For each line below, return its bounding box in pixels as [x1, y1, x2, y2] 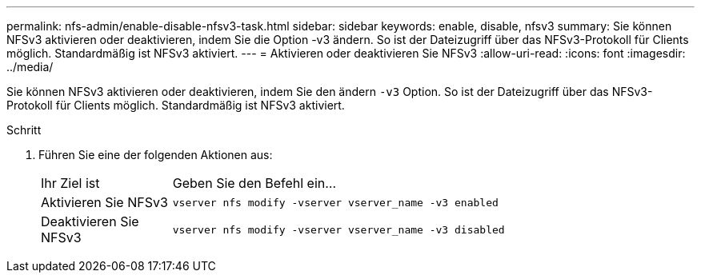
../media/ [6, 60, 54, 74]
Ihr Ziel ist [41, 175, 100, 191]
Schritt [6, 123, 42, 137]
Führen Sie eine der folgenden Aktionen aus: [38, 148, 273, 161]
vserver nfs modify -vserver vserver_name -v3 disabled [172, 223, 505, 236]
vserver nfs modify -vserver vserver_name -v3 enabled [172, 196, 499, 209]
